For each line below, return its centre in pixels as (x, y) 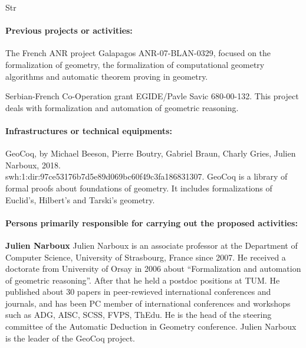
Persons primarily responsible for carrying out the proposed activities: (152, 222)
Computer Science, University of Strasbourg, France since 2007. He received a (146, 257)
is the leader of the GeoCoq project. (70, 338)
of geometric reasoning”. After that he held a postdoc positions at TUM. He (143, 280)
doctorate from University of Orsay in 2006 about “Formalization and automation (153, 269)
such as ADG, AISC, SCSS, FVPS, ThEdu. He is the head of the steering (139, 315)
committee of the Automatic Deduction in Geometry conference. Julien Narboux (151, 326)
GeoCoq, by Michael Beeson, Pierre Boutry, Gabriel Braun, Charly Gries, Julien (151, 153)
